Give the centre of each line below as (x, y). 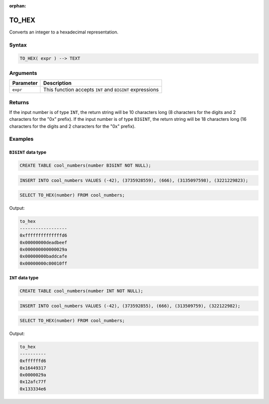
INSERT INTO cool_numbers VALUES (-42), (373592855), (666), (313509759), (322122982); (130, 306)
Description (57, 83)
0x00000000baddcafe (43, 256)
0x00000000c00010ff (43, 263)
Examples (21, 139)
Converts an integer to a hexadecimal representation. (64, 32)
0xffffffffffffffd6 (43, 235)
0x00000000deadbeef (43, 242)
